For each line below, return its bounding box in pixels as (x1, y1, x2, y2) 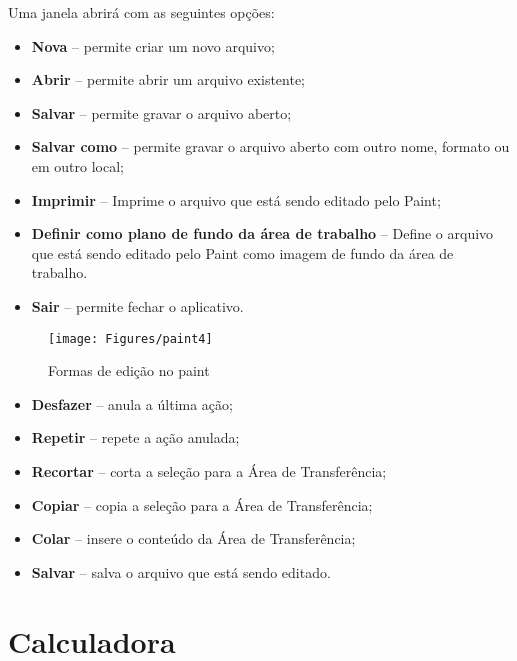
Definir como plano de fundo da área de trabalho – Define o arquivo (31, 223, 494, 244)
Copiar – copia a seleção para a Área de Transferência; (31, 494, 373, 515)
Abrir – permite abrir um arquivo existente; (31, 69, 306, 90)
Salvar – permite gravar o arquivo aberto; (31, 102, 292, 123)
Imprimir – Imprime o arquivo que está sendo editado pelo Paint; (31, 189, 441, 210)
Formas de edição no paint (48, 360, 210, 381)
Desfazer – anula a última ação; (31, 393, 233, 414)
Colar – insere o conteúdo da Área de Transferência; (31, 528, 356, 549)
